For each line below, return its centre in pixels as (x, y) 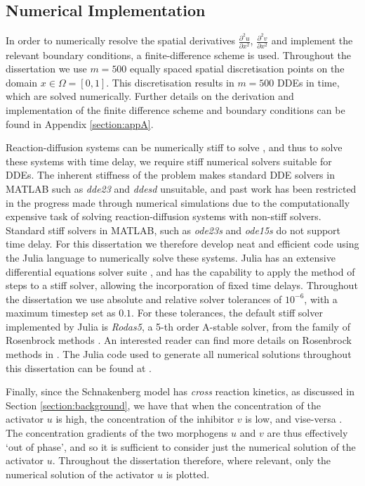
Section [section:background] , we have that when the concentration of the (163, 405)
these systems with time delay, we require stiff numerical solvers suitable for (169, 161)
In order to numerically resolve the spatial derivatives (121, 40)
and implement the (312, 40)
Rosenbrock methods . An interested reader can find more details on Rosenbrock (179, 340)
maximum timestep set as (61, 313)
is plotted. (188, 474)
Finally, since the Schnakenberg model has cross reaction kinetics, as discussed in (180, 391)
